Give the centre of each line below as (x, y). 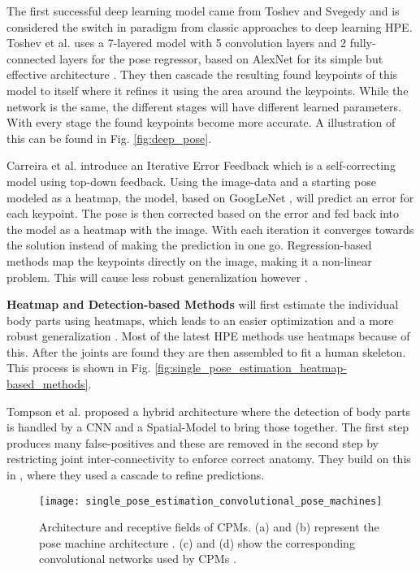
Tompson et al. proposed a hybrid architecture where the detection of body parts (209, 411)
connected (31, 58)
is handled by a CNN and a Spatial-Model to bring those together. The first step (208, 427)
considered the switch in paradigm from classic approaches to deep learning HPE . (210, 26)
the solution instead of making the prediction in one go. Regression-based (189, 245)
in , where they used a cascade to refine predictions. (136, 475)
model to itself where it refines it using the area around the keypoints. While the (208, 90)
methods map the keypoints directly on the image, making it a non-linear (189, 260)
